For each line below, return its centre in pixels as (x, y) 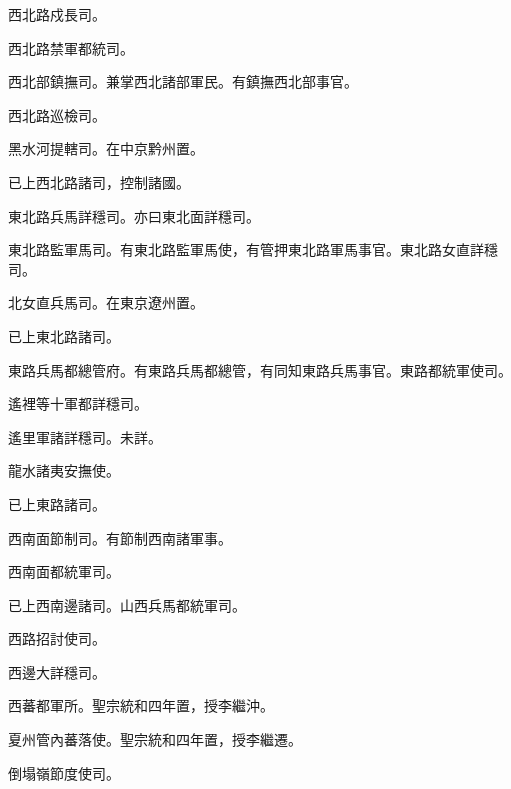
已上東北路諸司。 (64, 335)
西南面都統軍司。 (64, 571)
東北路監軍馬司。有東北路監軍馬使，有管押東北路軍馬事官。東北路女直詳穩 (253, 249)
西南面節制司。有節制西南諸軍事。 (120, 537)
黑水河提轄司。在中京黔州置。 (106, 148)
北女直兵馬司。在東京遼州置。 (106, 302)
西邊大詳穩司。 (57, 671)
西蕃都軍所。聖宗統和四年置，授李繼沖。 (141, 705)
